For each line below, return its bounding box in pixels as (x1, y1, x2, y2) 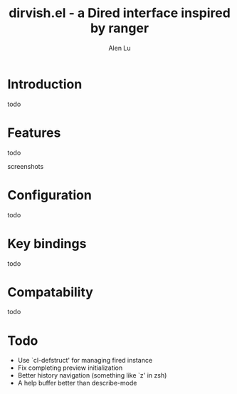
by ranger (90, 20, 149, 36)
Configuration (7, 187, 93, 203)
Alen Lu (108, 43, 131, 52)
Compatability (7, 284, 94, 300)
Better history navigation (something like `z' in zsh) (17, 371, 167, 380)
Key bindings (7, 235, 87, 252)
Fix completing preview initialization (17, 363, 123, 372)
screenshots (7, 162, 44, 170)
